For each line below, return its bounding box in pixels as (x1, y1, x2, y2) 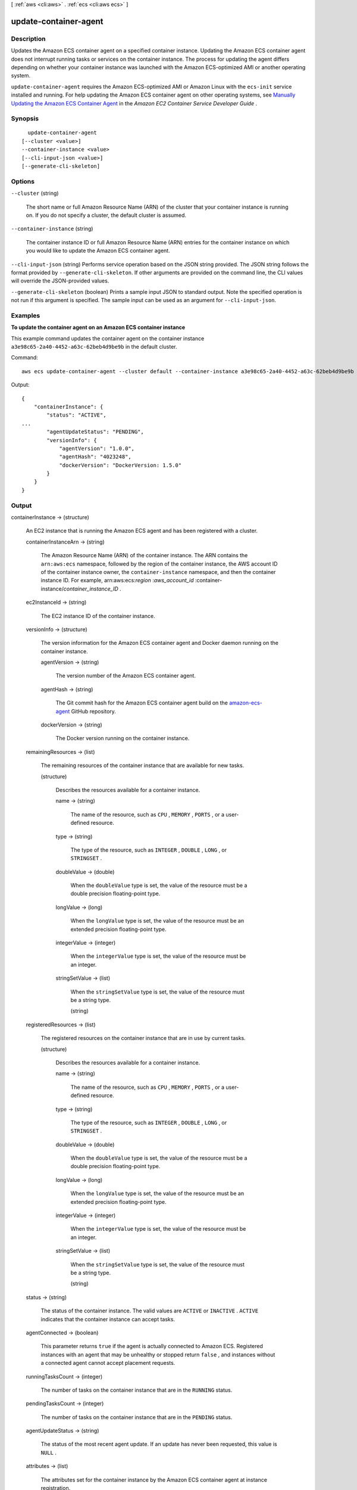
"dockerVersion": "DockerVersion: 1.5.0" (59, 462, 181, 468)
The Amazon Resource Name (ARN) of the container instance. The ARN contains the (40, 552, 248, 559)
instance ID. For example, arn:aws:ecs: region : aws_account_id (40, 577, 194, 584)
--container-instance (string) (11, 225, 93, 232)
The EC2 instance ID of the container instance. (40, 612, 155, 619)
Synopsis (11, 114, 39, 123)
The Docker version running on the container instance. (55, 735, 190, 742)
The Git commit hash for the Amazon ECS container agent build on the (55, 699, 228, 706)
